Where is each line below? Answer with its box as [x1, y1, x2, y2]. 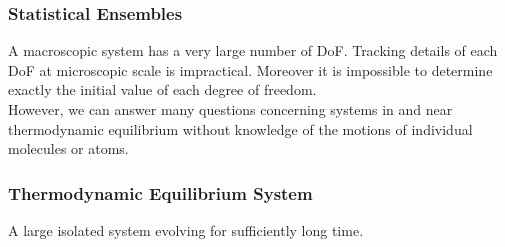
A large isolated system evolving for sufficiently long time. [8, 220, 364, 240]
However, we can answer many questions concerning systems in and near [8, 99, 453, 119]
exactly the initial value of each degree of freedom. [8, 79, 317, 100]
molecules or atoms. [8, 138, 129, 159]
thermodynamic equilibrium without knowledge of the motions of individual [8, 118, 473, 139]
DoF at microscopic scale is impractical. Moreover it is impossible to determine [8, 59, 493, 80]
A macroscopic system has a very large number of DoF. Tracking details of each [8, 40, 498, 61]
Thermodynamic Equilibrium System [8, 180, 313, 205]
